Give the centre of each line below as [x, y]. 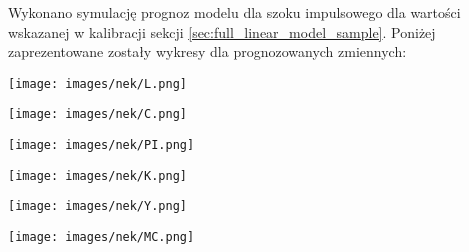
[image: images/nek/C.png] [97, 114]
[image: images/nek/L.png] [97, 83]
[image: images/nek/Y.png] [97, 206]
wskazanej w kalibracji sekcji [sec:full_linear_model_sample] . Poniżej [222, 31]
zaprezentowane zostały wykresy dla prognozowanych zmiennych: [207, 51]
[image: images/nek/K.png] [97, 175]
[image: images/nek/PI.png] [101, 145]
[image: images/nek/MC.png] [101, 237]
